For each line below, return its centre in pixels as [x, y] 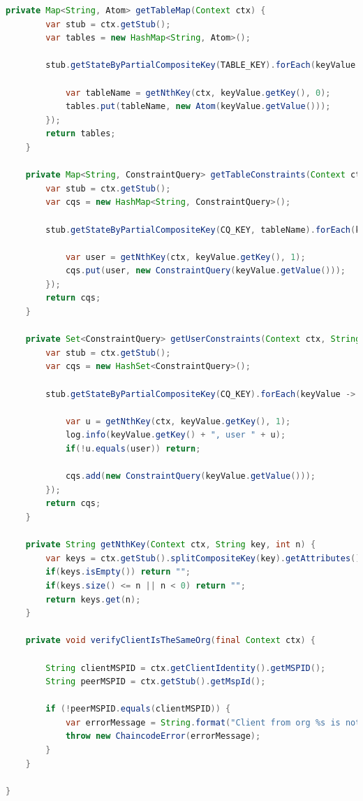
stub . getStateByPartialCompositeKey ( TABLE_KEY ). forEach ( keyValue [201, 65]
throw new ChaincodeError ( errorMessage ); [163, 736]
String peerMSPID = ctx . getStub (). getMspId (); [156, 682]
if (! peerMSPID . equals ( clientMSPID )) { [138, 709]
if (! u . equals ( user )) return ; [133, 449]
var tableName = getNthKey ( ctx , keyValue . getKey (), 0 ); [198, 93]
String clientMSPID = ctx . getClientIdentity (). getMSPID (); [186, 668]
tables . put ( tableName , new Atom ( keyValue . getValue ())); [198, 107]
